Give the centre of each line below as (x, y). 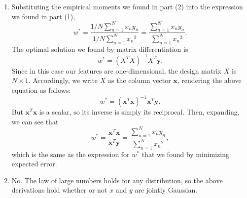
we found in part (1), (43, 16)
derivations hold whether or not (59, 190)
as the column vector (139, 80)
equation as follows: (41, 90)
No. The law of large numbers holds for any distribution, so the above (117, 180)
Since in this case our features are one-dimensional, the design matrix (116, 70)
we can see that (35, 121)
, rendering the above (209, 80)
